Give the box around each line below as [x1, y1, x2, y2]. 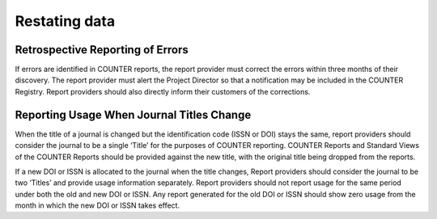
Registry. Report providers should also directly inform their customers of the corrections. [15, 86, 311, 96]
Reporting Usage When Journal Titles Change [15, 107, 252, 121]
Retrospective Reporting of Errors [15, 43, 189, 57]
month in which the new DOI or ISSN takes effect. [15, 200, 180, 210]
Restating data [15, 12, 116, 30]
